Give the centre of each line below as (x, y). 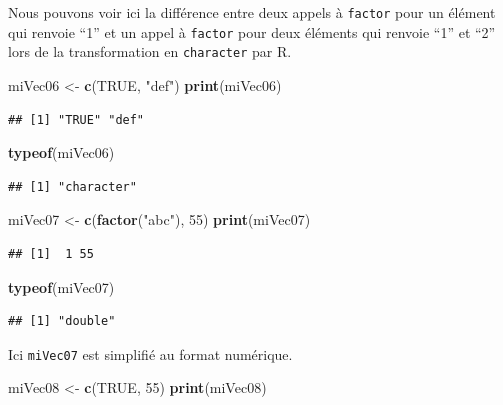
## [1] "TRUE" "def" (76, 119)
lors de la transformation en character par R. (150, 51)
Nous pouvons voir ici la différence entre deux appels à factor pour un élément (252, 12)
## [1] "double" (62, 321)
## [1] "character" (72, 186)
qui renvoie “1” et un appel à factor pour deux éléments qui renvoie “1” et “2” (252, 31)
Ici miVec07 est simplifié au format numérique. (150, 353)
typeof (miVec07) (61, 286)
